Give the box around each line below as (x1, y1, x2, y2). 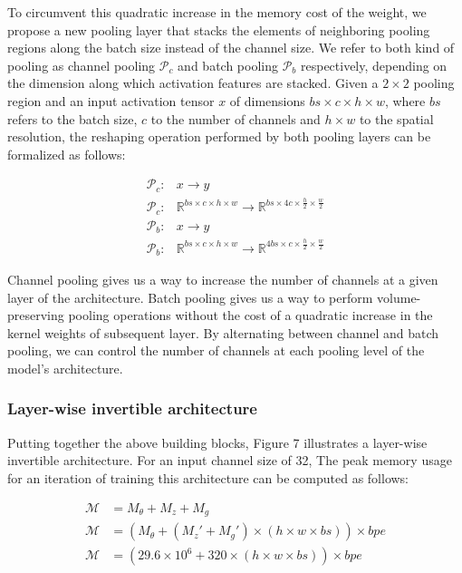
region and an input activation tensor (7, 91, 215, 110)
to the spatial (359, 109, 434, 128)
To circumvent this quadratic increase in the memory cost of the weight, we (7, 3, 427, 21)
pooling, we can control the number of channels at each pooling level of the (7, 341, 425, 360)
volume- (377, 287, 421, 306)
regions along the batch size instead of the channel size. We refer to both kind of (7, 38, 455, 57)
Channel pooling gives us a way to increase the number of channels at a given (7, 270, 438, 288)
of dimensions (229, 91, 305, 110)
